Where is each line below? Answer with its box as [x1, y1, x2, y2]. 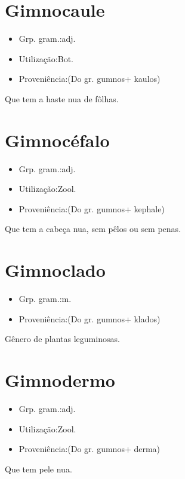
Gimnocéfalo [5, 127, 110, 152]
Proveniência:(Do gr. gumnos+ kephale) [18, 202, 165, 215]
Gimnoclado [5, 258, 106, 282]
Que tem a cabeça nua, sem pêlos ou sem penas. [5, 222, 181, 235]
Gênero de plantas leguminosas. [5, 332, 120, 345]
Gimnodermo [5, 368, 115, 392]
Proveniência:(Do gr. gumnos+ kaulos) [18, 72, 161, 85]
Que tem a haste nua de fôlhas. [5, 92, 119, 105]
